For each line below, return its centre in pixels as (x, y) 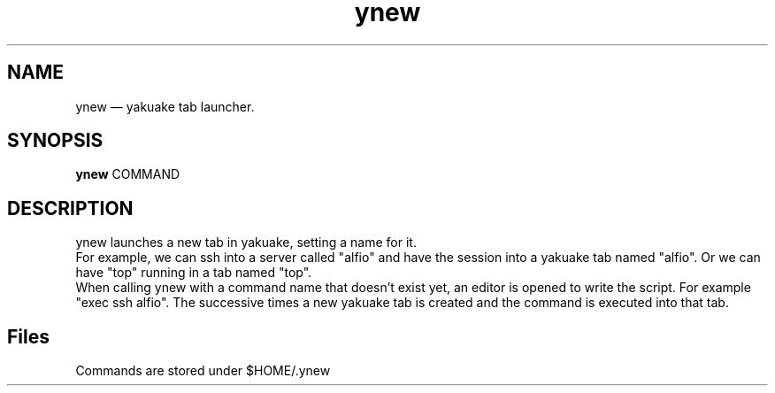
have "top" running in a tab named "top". (194, 273)
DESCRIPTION (70, 208)
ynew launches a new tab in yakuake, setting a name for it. (246, 243)
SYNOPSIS (55, 141)
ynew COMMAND (128, 174)
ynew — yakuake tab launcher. (165, 106)
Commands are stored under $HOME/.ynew (203, 371)
